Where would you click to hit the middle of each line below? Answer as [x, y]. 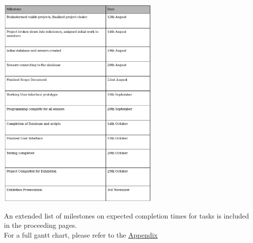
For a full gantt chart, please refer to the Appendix [81, 234]
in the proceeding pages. [41, 225]
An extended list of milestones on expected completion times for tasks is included [126, 215]
